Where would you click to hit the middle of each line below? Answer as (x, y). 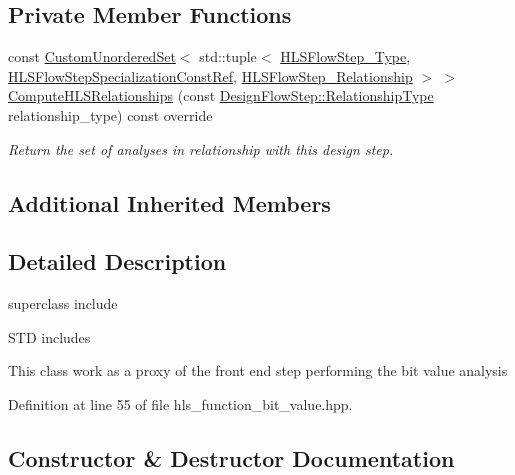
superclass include (63, 303)
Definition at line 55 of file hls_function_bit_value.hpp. (180, 403)
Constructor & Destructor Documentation (231, 457)
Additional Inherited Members (169, 202)
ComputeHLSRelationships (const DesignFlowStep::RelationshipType (221, 95)
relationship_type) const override (110, 114)
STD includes (49, 336)
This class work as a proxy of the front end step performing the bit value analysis (258, 370)
